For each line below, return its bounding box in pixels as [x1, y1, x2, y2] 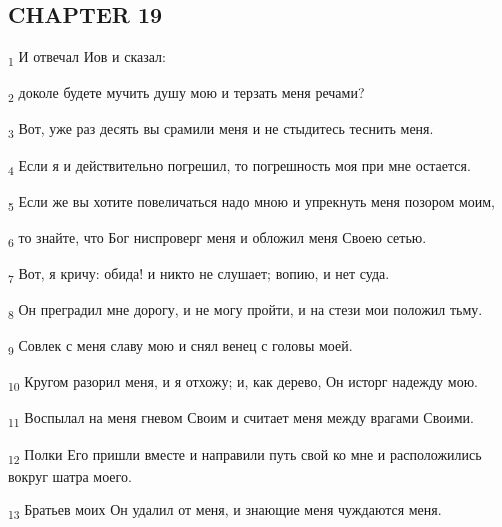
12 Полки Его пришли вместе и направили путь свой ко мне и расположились [8, 443, 482, 467]
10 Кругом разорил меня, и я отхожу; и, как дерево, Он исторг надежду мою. [8, 371, 478, 395]
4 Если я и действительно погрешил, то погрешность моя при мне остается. [8, 154, 471, 178]
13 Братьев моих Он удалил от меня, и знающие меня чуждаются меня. [8, 499, 442, 523]
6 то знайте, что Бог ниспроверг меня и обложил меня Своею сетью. [8, 226, 427, 250]
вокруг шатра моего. [8, 465, 132, 486]
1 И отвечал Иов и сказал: [8, 46, 166, 69]
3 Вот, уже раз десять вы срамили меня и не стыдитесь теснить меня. [8, 118, 434, 142]
